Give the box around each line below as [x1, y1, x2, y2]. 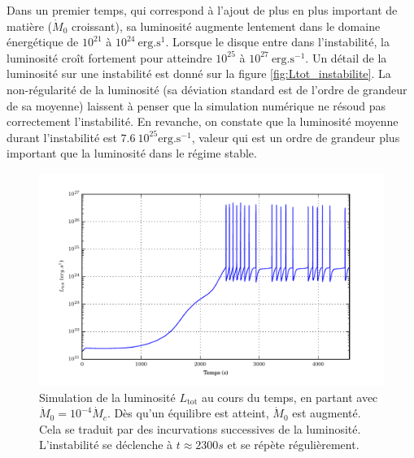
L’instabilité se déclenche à [39, 436, 173, 453]
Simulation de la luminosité [39, 388, 176, 405]
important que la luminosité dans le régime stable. [7, 145, 257, 162]
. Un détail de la [305, 49, 387, 66]
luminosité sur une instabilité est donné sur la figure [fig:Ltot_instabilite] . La [7, 65, 391, 82]
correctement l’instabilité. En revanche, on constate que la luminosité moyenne [7, 113, 399, 130]
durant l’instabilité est [7, 128, 117, 145]
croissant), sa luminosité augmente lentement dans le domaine [71, 17, 381, 34]
